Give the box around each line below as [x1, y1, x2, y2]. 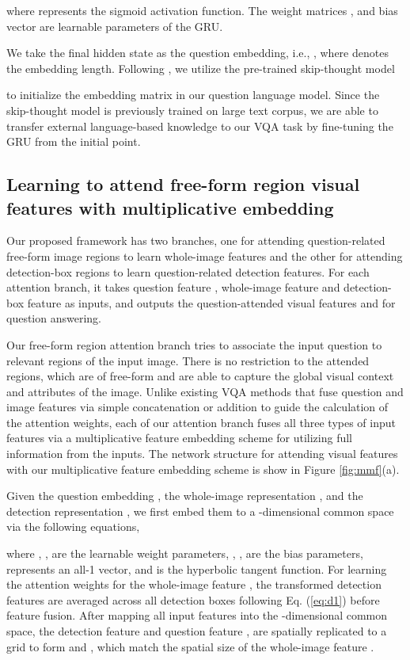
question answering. [6, 310, 101, 326]
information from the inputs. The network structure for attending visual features [6, 445, 398, 462]
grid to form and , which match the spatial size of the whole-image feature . [6, 638, 374, 654]
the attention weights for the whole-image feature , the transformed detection [6, 576, 382, 593]
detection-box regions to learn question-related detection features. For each [6, 263, 370, 280]
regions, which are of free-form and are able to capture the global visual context [6, 368, 394, 384]
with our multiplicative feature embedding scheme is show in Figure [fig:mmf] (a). [6, 460, 400, 477]
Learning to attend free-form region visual [6, 172, 360, 196]
